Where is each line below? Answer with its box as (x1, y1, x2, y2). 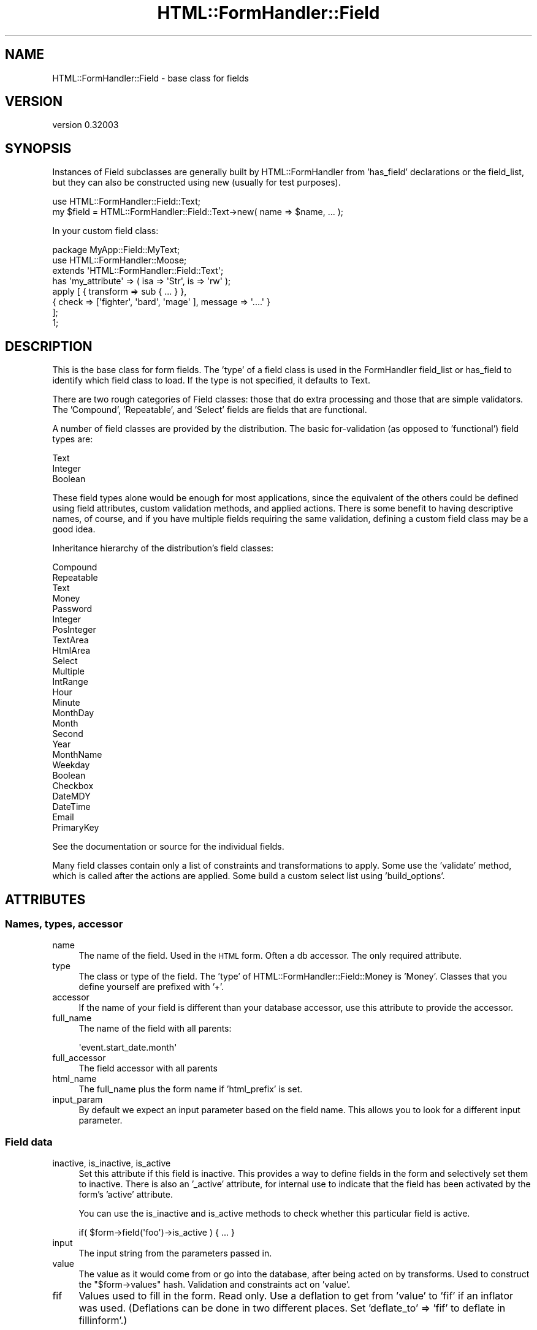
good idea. (52, 524, 96, 535)
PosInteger (52, 624, 96, 635)
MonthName (52, 749, 102, 760)
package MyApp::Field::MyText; (52, 244, 180, 255)
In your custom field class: (52, 225, 159, 236)
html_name (52, 1073, 97, 1084)
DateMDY (52, 791, 91, 802)
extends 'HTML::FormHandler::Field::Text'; (52, 265, 224, 276)
